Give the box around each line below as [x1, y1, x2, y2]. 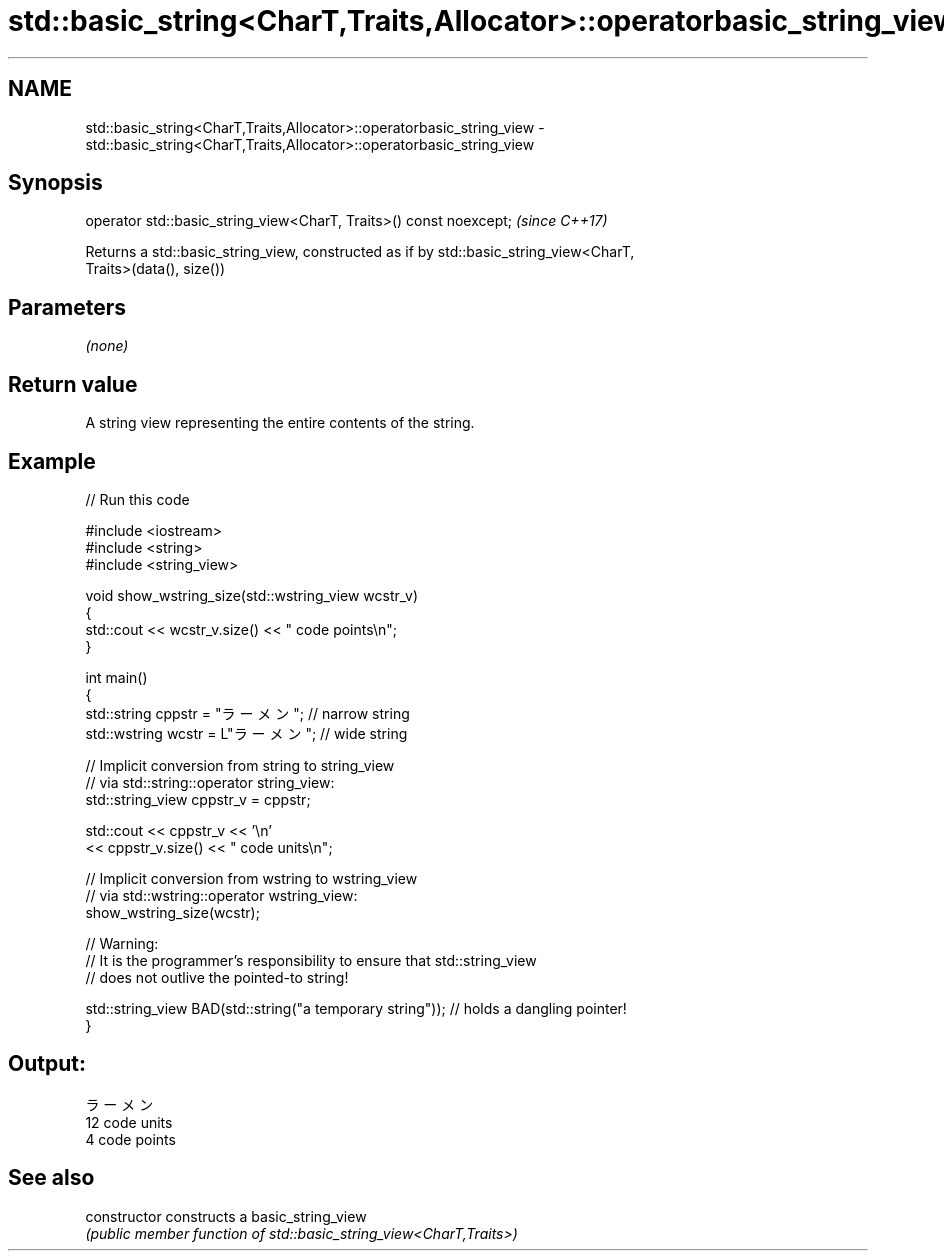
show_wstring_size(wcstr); [85, 903, 260, 921]
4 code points [85, 1130, 176, 1148]
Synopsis [8, 170, 103, 196]
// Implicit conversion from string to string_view [85, 756, 395, 774]
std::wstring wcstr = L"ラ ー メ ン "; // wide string [85, 724, 408, 742]
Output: [8, 1051, 86, 1077]
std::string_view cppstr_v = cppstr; [85, 790, 311, 808]
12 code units [85, 1113, 173, 1131]
